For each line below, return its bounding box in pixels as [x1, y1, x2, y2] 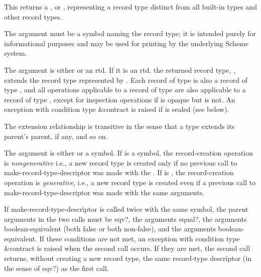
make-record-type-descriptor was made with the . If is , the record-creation [4, 167, 234, 178]
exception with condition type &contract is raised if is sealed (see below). [4, 104, 229, 114]
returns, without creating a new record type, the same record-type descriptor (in [4, 253, 251, 263]
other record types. [4, 11, 62, 22]
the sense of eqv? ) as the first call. [4, 262, 109, 273]
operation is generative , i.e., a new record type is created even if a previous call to [4, 177, 256, 187]
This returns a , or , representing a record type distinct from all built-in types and [4, 2, 257, 12]
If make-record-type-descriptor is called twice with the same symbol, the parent [4, 204, 248, 214]
